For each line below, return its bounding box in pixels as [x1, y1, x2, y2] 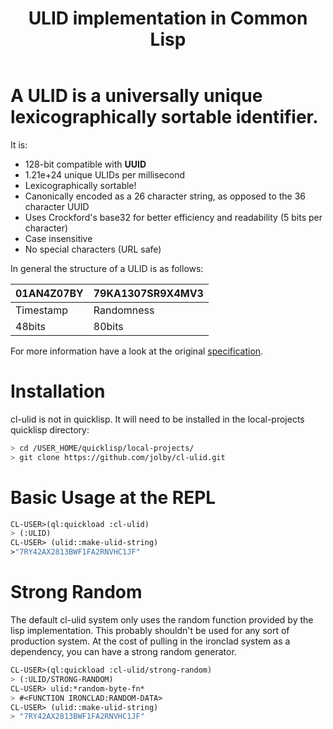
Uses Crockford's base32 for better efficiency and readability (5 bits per [24, 211, 323, 223]
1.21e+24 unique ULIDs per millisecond [24, 168, 185, 181]
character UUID [24, 200, 90, 212]
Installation [10, 380, 106, 403]
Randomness [93, 303, 155, 317]
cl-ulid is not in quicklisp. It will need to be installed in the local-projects [10, 413, 305, 425]
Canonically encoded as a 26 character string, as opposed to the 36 [24, 190, 307, 202]
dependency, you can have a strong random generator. [10, 646, 237, 657]
